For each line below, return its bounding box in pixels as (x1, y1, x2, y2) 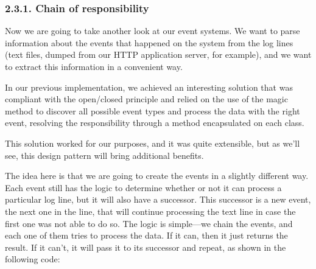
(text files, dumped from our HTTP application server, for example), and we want (5, 48, 312, 61)
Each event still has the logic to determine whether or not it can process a (5, 181, 282, 194)
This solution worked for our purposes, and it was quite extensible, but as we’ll (5, 136, 300, 149)
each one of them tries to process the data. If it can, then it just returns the (5, 229, 288, 242)
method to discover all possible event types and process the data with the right (5, 104, 300, 117)
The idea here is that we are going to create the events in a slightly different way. (5, 169, 309, 182)
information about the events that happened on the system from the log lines (5, 36, 293, 49)
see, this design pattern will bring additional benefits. (5, 148, 204, 161)
